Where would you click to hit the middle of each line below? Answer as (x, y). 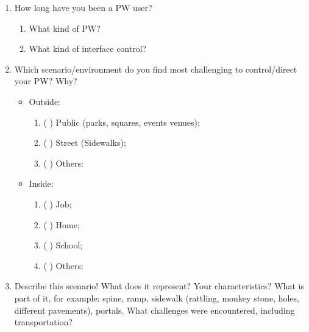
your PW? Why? (46, 81)
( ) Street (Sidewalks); (85, 143)
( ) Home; (62, 224)
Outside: (45, 101)
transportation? (43, 322)
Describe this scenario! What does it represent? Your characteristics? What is (159, 286)
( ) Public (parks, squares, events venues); (122, 122)
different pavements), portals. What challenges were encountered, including (154, 310)
